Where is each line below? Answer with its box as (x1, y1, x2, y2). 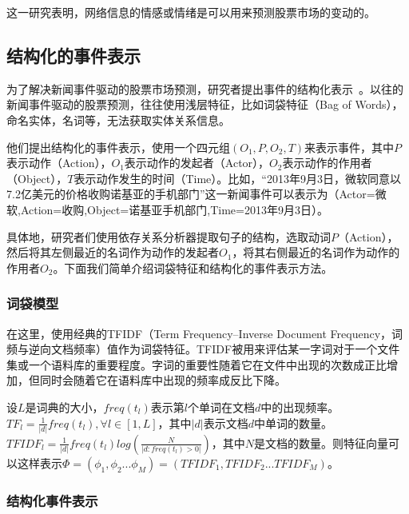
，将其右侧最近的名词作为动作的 (232, 244, 400, 261)
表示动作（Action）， (6, 154, 112, 171)
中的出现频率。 (260, 398, 340, 415)
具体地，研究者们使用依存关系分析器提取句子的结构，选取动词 (6, 228, 331, 245)
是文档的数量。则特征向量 (254, 434, 388, 451)
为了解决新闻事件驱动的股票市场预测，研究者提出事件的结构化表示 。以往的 (6, 80, 403, 97)
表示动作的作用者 (282, 154, 372, 171)
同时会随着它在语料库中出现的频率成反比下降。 (39, 372, 286, 388)
